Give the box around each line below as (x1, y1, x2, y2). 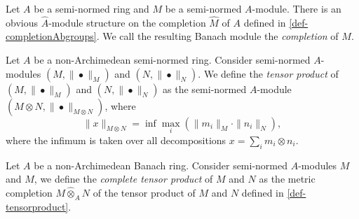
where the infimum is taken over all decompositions (6, 132, 226, 147)
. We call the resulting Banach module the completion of (96, 29, 339, 43)
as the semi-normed (163, 81, 247, 96)
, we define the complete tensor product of (34, 171, 213, 186)
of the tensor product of (93, 185, 196, 199)
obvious (6, 15, 38, 29)
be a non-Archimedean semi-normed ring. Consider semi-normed (34, 52, 311, 66)
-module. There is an (252, 1, 341, 15)
